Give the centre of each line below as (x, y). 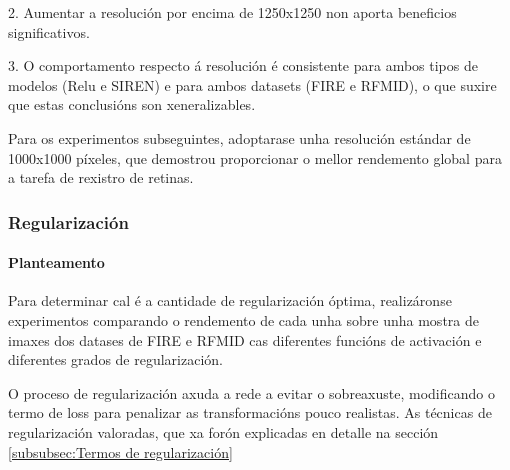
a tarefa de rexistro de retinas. (101, 177)
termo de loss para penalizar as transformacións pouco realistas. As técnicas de (250, 412)
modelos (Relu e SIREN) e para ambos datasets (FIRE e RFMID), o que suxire (252, 84)
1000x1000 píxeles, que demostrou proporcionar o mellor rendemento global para (255, 157)
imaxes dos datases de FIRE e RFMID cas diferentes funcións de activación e (245, 339)
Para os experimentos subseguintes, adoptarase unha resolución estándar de (239, 137)
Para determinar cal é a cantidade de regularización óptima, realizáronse (230, 300)
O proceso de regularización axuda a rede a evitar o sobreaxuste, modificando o (251, 392)
